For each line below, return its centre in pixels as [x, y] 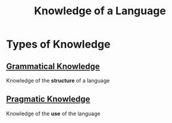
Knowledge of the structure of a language [58, 81]
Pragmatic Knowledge [48, 99]
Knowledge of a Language [100, 11]
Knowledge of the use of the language [53, 113]
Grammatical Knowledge [53, 66]
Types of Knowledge [58, 44]
